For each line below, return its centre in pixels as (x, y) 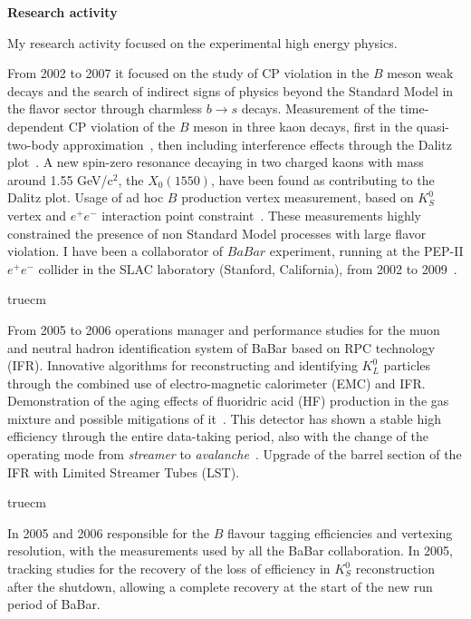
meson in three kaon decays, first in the (303, 126)
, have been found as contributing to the (322, 179)
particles (407, 365)
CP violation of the (122, 126)
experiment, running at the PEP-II (366, 251)
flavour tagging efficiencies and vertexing (340, 532)
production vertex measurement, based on (298, 197)
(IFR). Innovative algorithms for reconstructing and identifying (183, 365)
